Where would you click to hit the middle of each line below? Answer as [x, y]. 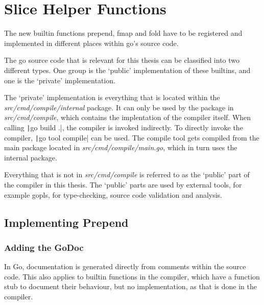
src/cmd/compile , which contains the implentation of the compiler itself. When [128, 117]
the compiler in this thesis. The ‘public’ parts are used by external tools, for [123, 184]
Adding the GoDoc [44, 247]
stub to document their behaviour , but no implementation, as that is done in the [131, 286]
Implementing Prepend [66, 222]
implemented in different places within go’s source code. [91, 43]
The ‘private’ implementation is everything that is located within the [112, 97]
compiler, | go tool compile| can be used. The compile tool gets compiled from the [132, 137]
